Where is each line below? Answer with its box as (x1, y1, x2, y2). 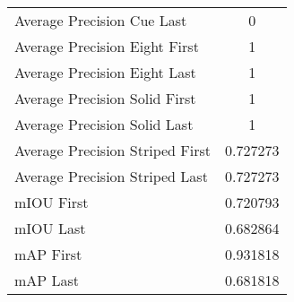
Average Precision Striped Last (14, 166, 208, 186)
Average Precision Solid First (14, 88, 196, 108)
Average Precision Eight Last (14, 62, 196, 82)
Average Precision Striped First (14, 140, 212, 160)
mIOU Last (14, 218, 86, 238)
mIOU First (14, 192, 89, 212)
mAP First (14, 244, 82, 264)
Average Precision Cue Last (14, 10, 187, 30)
